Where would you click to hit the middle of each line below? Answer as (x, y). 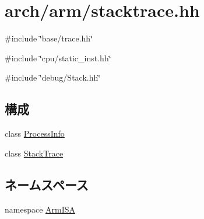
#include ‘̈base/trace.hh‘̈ (49, 38)
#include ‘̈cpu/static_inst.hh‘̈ (58, 58)
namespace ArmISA (40, 209)
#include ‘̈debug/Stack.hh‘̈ (53, 77)
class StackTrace (34, 153)
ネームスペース (47, 184)
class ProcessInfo (35, 133)
